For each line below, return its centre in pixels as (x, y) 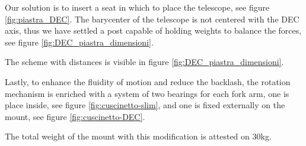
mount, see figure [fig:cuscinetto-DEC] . (75, 116)
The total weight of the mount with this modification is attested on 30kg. (138, 136)
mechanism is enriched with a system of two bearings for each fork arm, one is (147, 93)
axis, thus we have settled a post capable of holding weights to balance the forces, (153, 30)
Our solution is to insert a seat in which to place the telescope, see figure (137, 7)
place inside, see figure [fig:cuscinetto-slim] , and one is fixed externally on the (145, 105)
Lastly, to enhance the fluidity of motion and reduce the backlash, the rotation (148, 81)
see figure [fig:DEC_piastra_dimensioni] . (79, 42)
